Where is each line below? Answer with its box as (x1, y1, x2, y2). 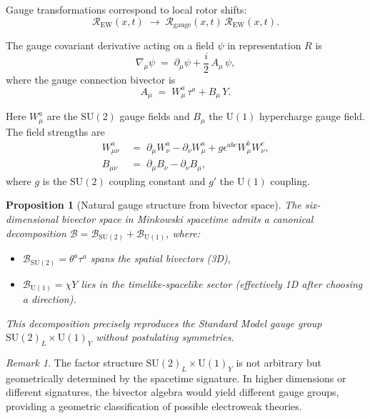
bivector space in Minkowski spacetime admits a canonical (61, 211, 314, 226)
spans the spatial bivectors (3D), (90, 251, 231, 266)
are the (46, 109, 78, 124)
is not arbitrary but (236, 355, 322, 370)
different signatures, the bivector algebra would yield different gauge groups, (6, 384, 339, 399)
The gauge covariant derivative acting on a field (6, 38, 214, 53)
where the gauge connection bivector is (6, 71, 176, 86)
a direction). (22, 292, 76, 307)
